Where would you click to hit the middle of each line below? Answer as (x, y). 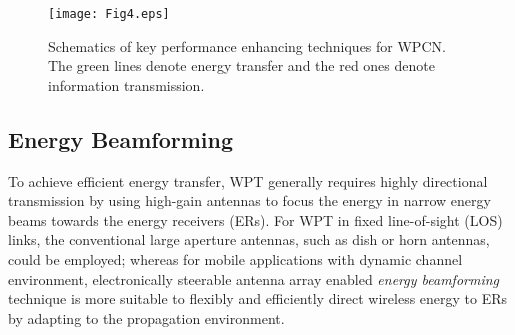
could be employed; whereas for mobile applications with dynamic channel (235, 259)
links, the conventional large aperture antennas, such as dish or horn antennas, (249, 239)
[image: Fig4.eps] (109, 14)
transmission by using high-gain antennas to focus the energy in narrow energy (249, 200)
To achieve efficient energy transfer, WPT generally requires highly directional (248, 180)
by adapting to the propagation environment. (146, 317)
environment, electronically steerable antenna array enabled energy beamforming (254, 278)
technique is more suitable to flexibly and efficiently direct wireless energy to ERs (258, 298)
